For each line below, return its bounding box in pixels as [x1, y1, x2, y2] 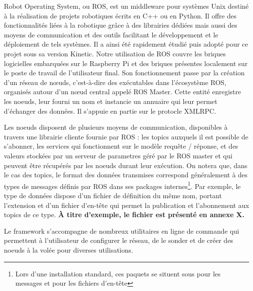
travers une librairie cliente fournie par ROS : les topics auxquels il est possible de [4, 131, 249, 141]
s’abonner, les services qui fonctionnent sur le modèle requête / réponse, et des [4, 141, 238, 151]
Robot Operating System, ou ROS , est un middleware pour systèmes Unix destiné [4, 1, 249, 11]
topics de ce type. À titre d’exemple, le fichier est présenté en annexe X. [4, 209, 245, 220]
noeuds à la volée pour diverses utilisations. [4, 244, 133, 255]
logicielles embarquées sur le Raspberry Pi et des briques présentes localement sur [4, 58, 248, 68]
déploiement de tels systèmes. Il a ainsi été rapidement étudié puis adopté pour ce [4, 39, 248, 49]
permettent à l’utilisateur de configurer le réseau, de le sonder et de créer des [4, 235, 234, 245]
